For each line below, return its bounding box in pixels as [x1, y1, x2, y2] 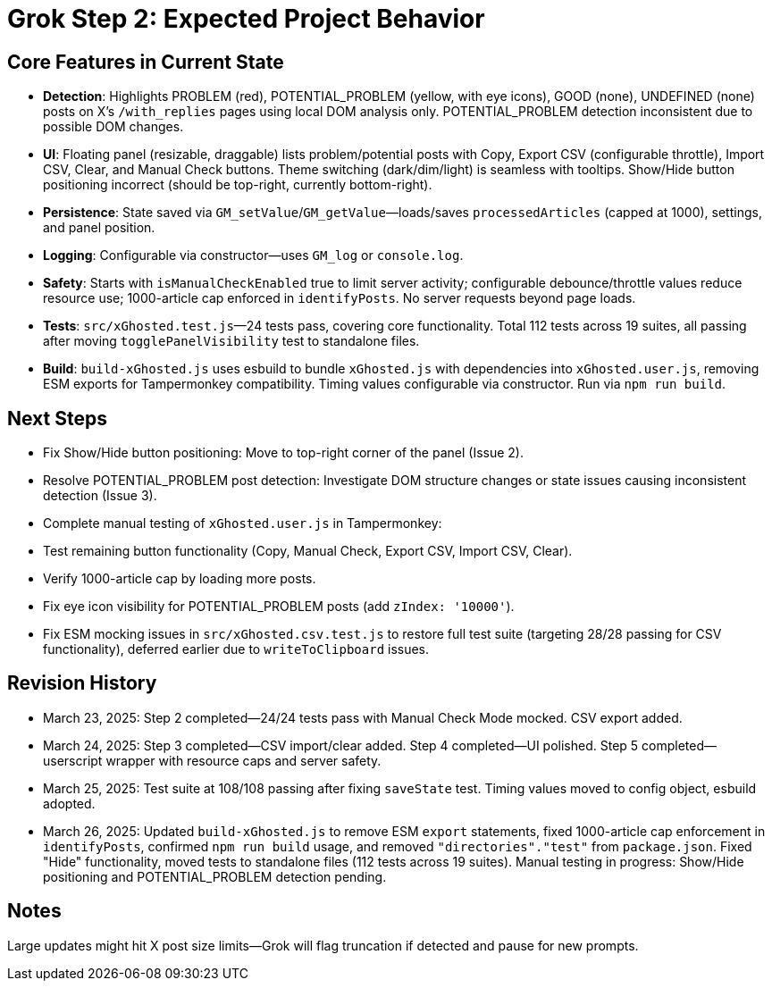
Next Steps [7, 406, 107, 430]
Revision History [7, 672, 157, 695]
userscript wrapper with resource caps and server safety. [43, 752, 382, 768]
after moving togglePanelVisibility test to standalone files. [43, 333, 420, 349]
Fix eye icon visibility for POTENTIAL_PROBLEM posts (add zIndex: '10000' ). [43, 599, 515, 615]
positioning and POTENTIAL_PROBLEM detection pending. [43, 868, 387, 884]
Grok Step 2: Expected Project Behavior [7, 4, 485, 34]
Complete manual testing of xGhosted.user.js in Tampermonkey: [43, 515, 442, 532]
